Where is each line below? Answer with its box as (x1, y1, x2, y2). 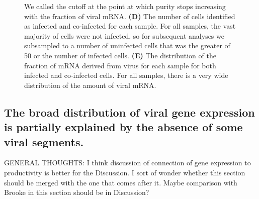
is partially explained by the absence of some (4, 119, 243, 135)
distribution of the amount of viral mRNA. (24, 79, 156, 90)
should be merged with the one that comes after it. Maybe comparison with (4, 177, 237, 187)
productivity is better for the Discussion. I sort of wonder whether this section (4, 167, 245, 177)
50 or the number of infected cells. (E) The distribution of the (24, 50, 216, 60)
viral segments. (4, 134, 84, 149)
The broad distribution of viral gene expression (4, 104, 255, 120)
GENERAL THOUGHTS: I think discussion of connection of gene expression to (4, 157, 251, 168)
